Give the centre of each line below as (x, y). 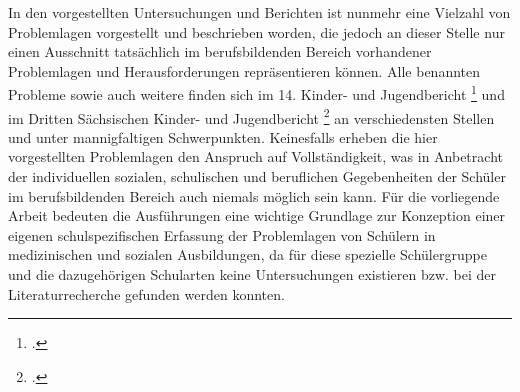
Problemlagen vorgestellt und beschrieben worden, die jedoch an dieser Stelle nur (256, 31)
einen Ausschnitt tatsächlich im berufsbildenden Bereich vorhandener (220, 51)
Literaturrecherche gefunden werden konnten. (146, 293)
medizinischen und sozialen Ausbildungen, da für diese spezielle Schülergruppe (247, 254)
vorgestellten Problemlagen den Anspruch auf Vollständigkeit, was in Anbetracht (255, 156)
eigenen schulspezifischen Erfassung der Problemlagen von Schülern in (222, 234)
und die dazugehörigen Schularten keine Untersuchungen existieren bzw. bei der (252, 274)
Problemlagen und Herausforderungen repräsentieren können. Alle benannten (244, 70)
